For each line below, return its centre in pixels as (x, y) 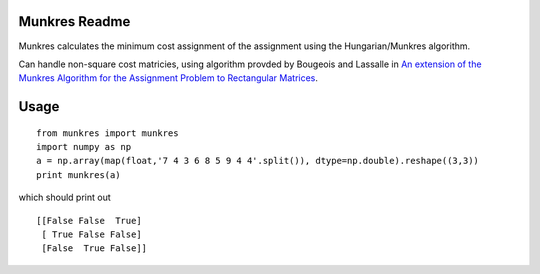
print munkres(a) (78, 174)
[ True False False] (91, 234)
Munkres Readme (74, 21)
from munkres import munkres (107, 133)
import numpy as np (84, 147)
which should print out (64, 197)
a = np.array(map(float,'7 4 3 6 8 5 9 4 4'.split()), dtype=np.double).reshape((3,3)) (258, 161)
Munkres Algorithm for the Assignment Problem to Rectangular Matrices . (168, 78)
